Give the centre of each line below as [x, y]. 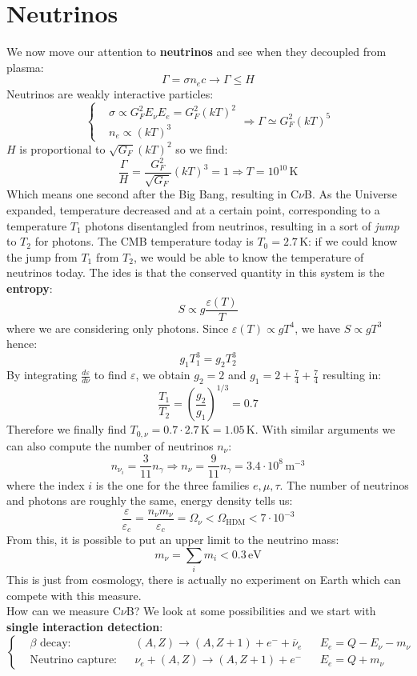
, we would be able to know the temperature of [249, 256]
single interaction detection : [85, 626]
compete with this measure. [74, 595]
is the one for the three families [172, 484]
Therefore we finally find [66, 429]
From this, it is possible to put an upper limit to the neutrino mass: [173, 540]
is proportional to [62, 148]
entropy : [30, 288]
